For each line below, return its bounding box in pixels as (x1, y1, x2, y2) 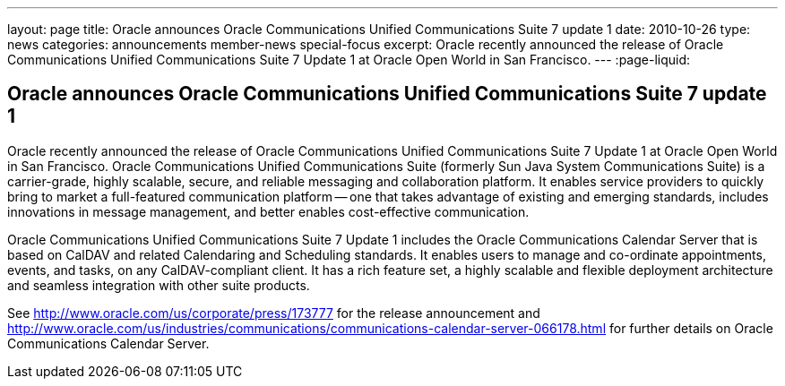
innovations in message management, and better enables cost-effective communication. (7, 203, 530, 219)
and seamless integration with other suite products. (7, 277, 310, 293)
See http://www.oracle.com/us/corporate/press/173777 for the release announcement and (7, 305, 540, 321)
